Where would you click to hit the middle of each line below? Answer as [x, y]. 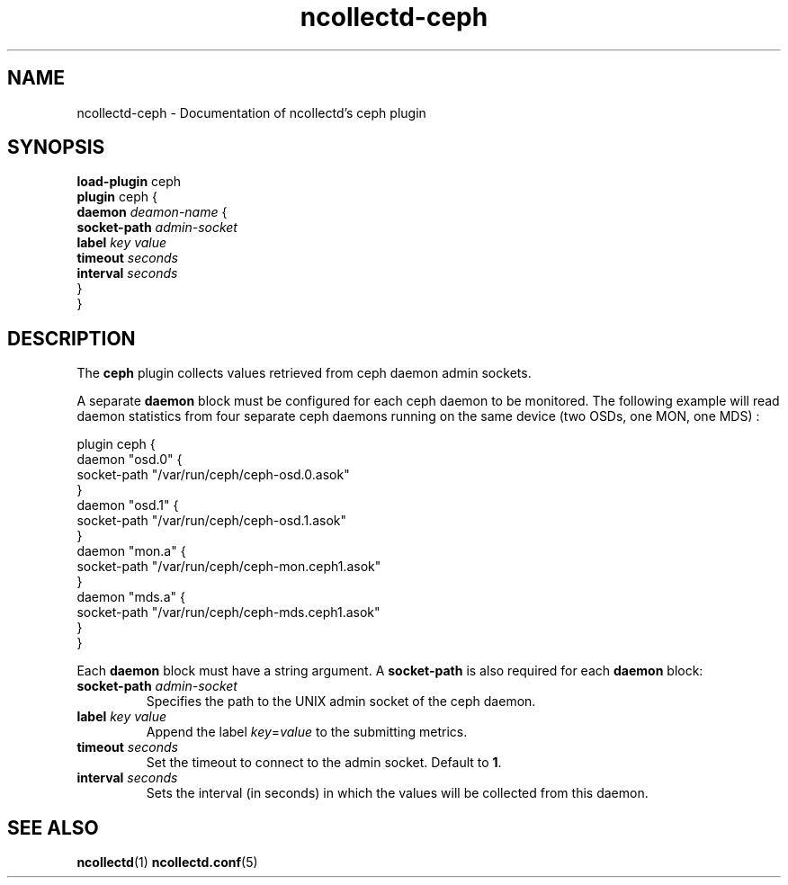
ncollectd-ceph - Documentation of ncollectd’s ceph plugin [251, 112]
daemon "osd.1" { [128, 505]
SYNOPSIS [56, 147]
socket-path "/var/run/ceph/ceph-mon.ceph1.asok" [229, 567]
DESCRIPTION [72, 338]
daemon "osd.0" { [130, 460]
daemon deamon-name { [152, 212]
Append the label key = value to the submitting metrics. [307, 732]
